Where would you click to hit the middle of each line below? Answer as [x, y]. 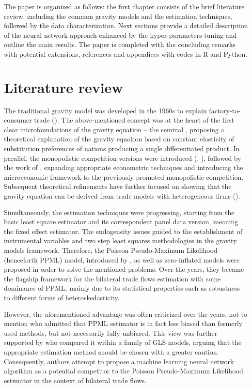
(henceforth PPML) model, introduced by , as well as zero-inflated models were [122, 259]
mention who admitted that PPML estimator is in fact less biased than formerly [123, 323]
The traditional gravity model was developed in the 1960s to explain [105, 110]
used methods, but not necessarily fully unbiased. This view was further [111, 333]
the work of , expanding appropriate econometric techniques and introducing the [124, 167]
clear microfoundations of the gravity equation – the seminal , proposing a [114, 129]
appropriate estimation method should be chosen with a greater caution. [111, 351]
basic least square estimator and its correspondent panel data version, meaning [121, 222]
